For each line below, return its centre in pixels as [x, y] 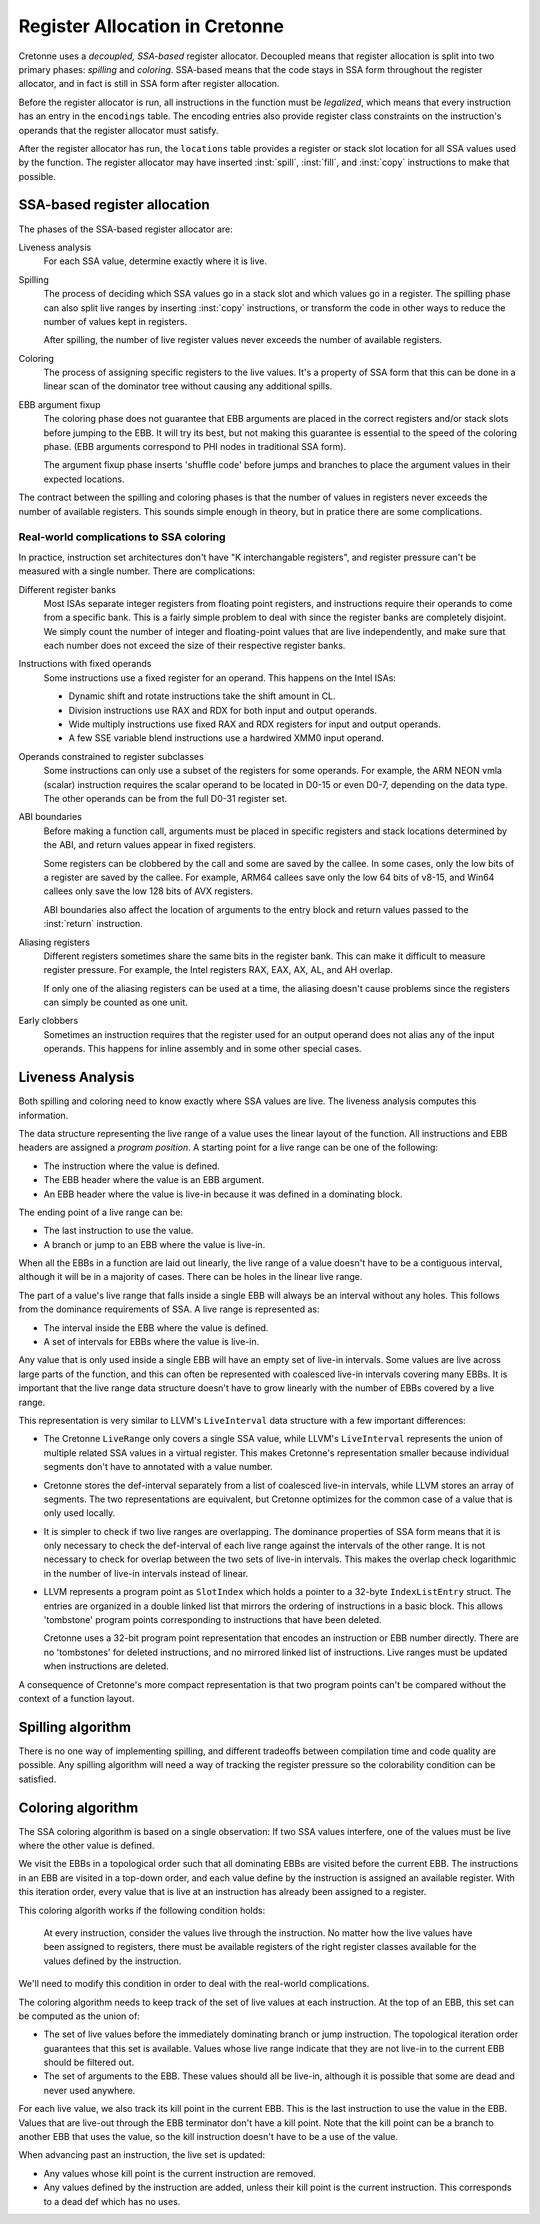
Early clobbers [48, 1021]
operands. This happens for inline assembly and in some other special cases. [202, 1049]
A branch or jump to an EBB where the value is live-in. [154, 1244]
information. [43, 1115]
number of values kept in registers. [115, 321]
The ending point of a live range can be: [101, 1212]
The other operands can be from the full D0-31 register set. [165, 798]
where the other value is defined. [86, 1845]
